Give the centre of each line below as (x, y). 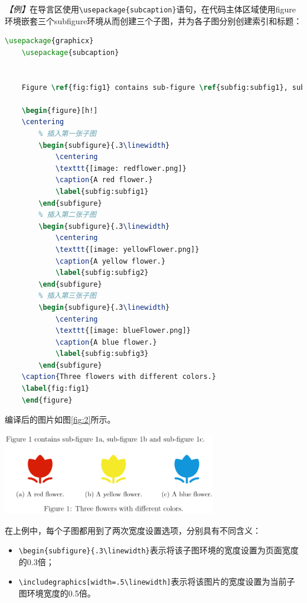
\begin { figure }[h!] (60, 110)
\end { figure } (47, 400)
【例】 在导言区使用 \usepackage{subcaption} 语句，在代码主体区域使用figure (150, 9)
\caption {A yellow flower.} (110, 261)
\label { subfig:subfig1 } (102, 191)
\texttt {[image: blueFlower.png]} (123, 331)
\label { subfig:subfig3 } (102, 354)
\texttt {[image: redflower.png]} (121, 168)
